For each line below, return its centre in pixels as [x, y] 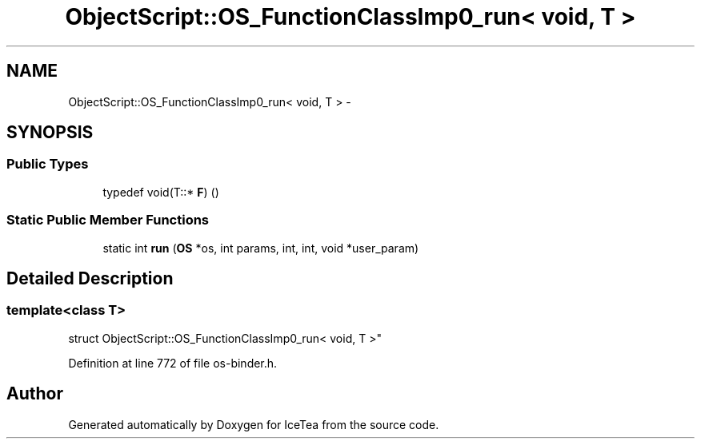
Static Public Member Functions [108, 220]
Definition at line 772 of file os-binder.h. [173, 363]
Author [35, 394]
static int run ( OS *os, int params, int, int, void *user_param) [261, 248]
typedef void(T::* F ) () [161, 192]
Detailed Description [90, 278]
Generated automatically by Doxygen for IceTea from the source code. [254, 424]
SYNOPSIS [50, 133]
